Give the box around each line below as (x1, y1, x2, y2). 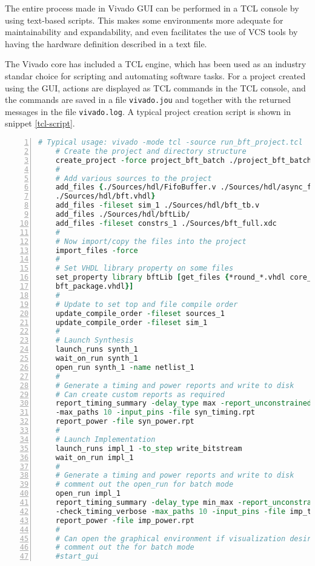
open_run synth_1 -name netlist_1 (55, 363, 194, 372)
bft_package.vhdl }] (55, 282, 134, 291)
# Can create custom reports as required (55, 390, 225, 399)
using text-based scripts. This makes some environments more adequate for (5, 13, 283, 26)
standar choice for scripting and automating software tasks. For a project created (5, 69, 306, 82)
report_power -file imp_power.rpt (55, 516, 194, 525)
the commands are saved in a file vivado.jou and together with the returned (5, 93, 291, 106)
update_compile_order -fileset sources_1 (55, 309, 225, 318)
